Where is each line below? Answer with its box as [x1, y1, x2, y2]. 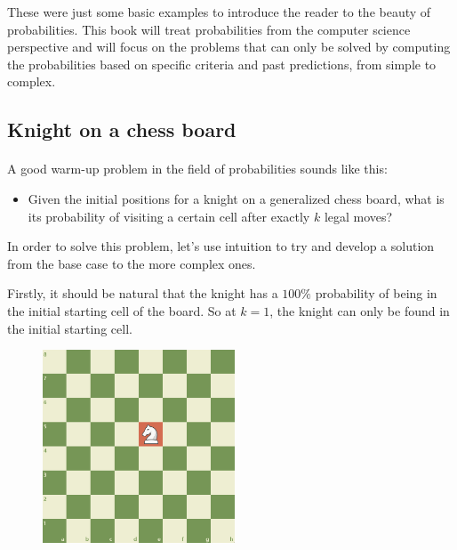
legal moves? [324, 206, 393, 225]
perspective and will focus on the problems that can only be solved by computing [7, 37, 451, 56]
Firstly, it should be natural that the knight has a [7, 284, 278, 303]
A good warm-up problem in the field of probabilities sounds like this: [7, 159, 388, 178]
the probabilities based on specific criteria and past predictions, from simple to [7, 54, 437, 73]
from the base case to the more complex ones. [7, 254, 256, 272]
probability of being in [315, 284, 437, 303]
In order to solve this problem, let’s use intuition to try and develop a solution [7, 237, 435, 255]
